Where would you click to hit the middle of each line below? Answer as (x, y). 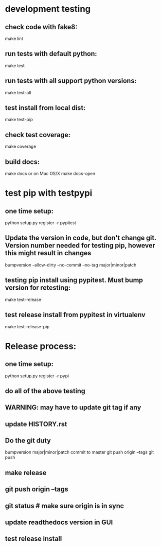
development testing (48, 9)
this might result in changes (48, 253)
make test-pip (19, 120)
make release (26, 473)
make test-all (18, 92)
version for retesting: (38, 288)
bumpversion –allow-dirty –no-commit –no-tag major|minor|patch (71, 265)
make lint (14, 38)
